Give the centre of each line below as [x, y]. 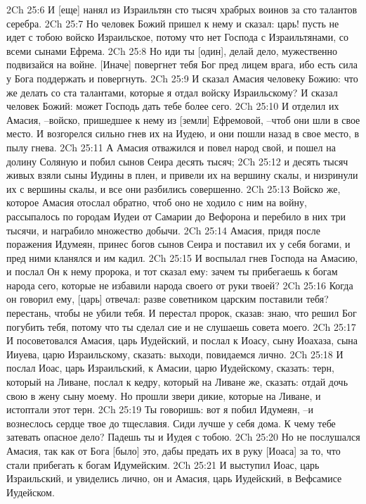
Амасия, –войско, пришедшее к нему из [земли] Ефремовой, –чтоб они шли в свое [183, 119]
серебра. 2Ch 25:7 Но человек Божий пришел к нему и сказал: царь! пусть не [173, 23]
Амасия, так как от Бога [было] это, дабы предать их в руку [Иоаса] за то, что [174, 451]
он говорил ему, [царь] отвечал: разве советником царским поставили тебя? [168, 299]
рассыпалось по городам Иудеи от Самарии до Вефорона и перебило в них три [176, 216]
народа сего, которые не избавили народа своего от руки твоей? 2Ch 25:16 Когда [180, 285]
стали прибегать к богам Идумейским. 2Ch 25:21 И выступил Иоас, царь [163, 464]
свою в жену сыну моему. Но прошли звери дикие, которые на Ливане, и [164, 395]
